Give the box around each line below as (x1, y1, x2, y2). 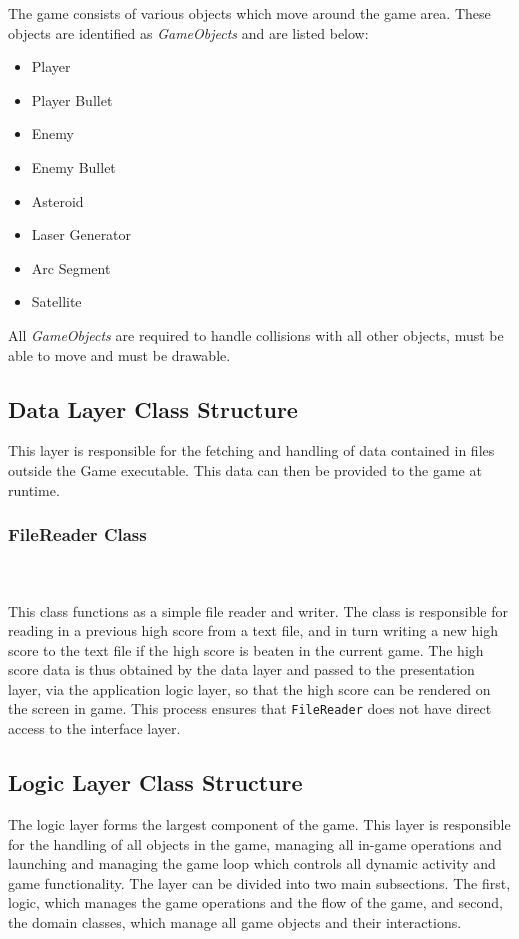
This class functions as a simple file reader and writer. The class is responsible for (8, 600, 508, 621)
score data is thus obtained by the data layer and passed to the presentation (8, 659, 475, 680)
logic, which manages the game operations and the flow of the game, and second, (8, 892, 503, 913)
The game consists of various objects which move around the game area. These (8, 3, 491, 23)
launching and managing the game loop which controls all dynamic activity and (8, 853, 496, 874)
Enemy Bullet (31, 156, 116, 177)
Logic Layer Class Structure (8, 767, 303, 798)
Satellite (31, 291, 82, 312)
